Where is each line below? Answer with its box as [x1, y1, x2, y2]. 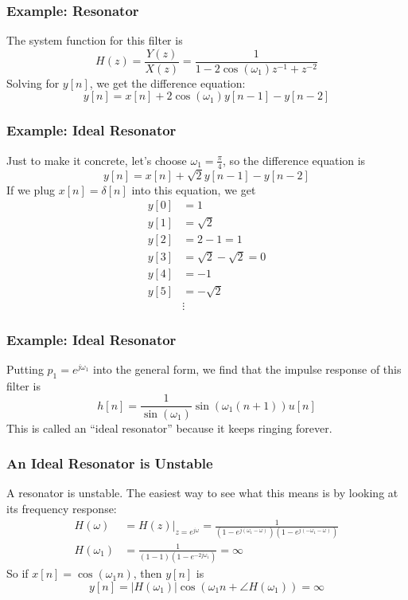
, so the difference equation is [223, 151, 366, 168]
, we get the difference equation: [89, 74, 246, 91]
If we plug [6, 181, 56, 198]
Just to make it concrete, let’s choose [6, 151, 187, 168]
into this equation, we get [131, 181, 256, 198]
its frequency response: [6, 500, 117, 516]
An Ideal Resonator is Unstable [6, 453, 213, 473]
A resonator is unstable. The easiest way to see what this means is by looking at [6, 484, 398, 501]
